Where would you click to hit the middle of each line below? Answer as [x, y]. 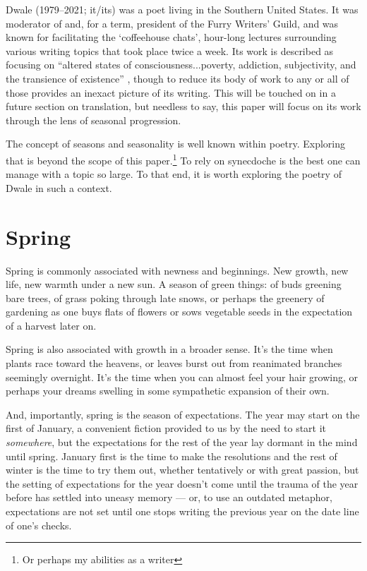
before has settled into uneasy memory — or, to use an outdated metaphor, [169, 497]
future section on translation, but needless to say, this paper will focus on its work [183, 106]
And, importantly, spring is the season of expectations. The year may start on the [183, 414]
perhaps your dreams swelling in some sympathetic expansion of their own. [168, 391]
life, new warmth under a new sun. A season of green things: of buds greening [174, 284]
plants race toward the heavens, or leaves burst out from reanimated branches [174, 363]
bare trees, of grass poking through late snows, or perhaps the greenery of [165, 297]
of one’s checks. [39, 525]
